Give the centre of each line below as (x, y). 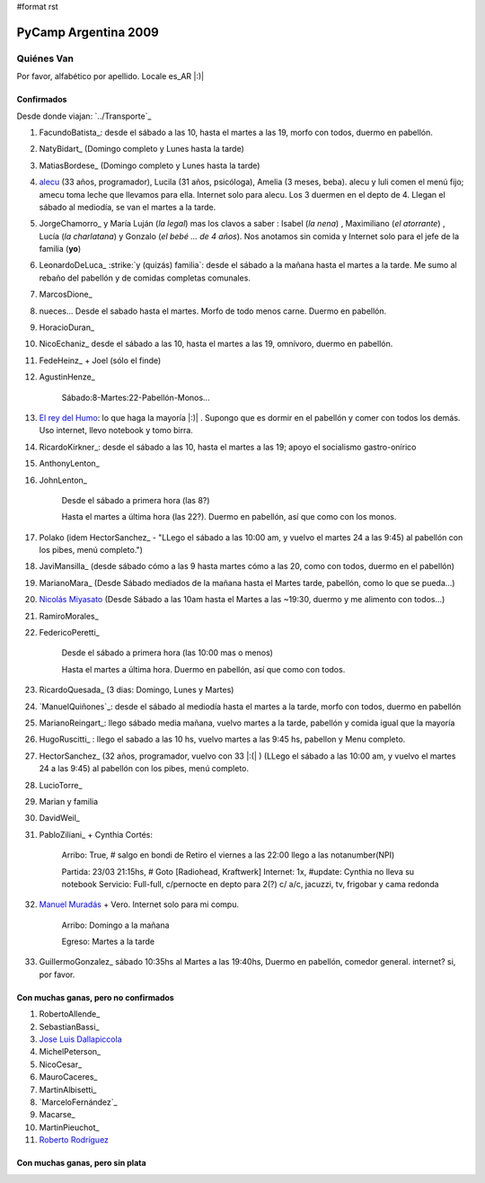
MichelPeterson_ (70, 1052)
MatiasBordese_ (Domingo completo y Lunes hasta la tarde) (150, 165)
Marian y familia (69, 801)
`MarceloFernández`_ (78, 1102)
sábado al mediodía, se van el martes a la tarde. (128, 207)
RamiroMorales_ (69, 616)
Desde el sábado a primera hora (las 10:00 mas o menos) (168, 653)
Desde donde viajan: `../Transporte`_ (84, 116)
